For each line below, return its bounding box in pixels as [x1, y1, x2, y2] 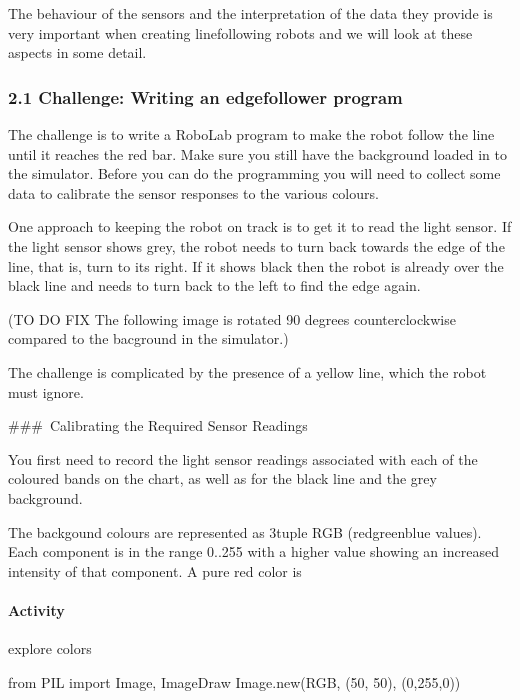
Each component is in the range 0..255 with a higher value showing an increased [8, 541, 499, 562]
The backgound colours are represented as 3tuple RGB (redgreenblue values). [8, 521, 482, 542]
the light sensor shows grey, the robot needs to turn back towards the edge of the [8, 235, 505, 256]
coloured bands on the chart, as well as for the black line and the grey [8, 468, 437, 489]
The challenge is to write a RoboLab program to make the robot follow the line [8, 124, 495, 144]
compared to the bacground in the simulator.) [8, 328, 289, 349]
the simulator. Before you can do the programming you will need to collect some [8, 163, 501, 184]
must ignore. [8, 381, 84, 402]
